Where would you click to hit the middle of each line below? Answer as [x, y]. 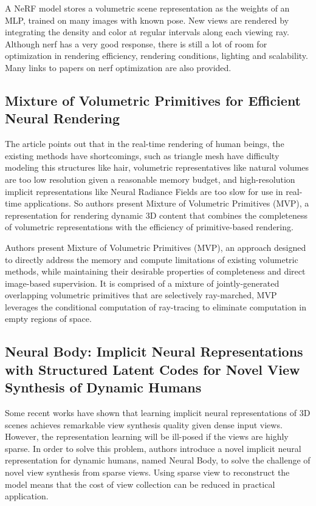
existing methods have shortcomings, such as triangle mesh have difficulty [142, 155]
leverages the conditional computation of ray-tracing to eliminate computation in [156, 306]
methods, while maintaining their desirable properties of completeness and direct [155, 271]
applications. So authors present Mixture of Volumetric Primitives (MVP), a [167, 203]
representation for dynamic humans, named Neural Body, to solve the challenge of [158, 460]
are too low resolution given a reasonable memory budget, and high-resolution [150, 179]
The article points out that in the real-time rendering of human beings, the [145, 144]
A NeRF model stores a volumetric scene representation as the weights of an [147, 8]
